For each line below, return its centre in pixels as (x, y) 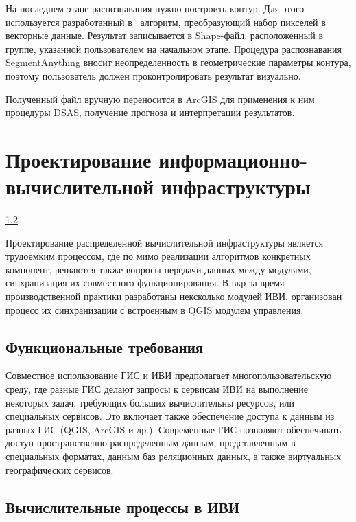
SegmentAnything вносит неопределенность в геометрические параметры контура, (178, 62)
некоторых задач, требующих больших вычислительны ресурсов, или (150, 402)
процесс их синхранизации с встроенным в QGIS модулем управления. (155, 309)
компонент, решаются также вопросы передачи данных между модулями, (158, 269)
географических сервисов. (60, 469)
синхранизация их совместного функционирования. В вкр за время (145, 283)
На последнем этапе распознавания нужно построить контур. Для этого (155, 8)
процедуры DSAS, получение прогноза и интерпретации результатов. (150, 112)
